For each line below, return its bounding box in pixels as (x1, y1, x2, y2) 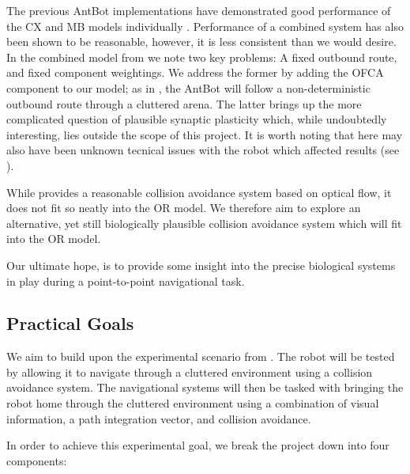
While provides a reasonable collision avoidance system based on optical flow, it (6, 184, 392, 200)
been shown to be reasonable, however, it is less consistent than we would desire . (6, 33, 397, 50)
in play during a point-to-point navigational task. (6, 272, 245, 289)
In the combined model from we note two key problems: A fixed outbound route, (6, 48, 397, 65)
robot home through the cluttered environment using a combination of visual (6, 395, 379, 411)
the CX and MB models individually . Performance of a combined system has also (6, 17, 404, 34)
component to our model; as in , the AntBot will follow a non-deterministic (6, 79, 371, 96)
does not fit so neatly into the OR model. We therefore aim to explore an (6, 199, 361, 216)
